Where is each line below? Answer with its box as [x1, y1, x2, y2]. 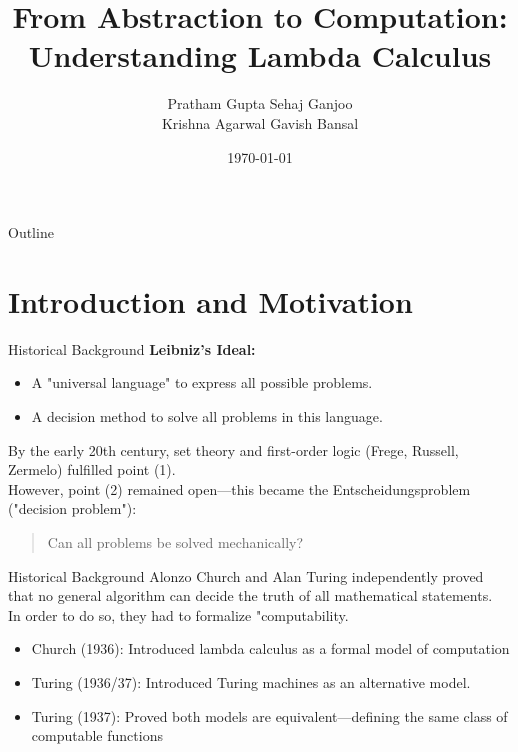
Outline [8, 222, 54, 243]
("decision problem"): [8, 498, 137, 519]
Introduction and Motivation [8, 280, 413, 321]
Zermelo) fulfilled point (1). [8, 459, 176, 480]
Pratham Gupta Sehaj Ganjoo [167, 93, 353, 114]
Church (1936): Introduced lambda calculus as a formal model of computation [31, 638, 510, 659]
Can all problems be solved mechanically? [47, 531, 304, 552]
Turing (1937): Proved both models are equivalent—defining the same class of [31, 705, 508, 726]
